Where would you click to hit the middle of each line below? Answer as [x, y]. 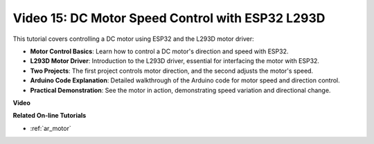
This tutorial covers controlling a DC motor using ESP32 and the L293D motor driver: [133, 39]
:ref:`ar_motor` [51, 128]
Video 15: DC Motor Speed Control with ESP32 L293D [169, 18]
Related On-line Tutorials [50, 116]
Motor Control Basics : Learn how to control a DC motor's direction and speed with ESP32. [159, 51]
